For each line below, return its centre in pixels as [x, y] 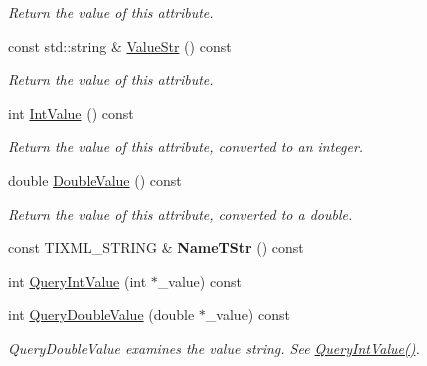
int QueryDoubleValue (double [101, 314]
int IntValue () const [71, 112]
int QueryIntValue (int [77, 280]
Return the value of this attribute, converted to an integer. [186, 146]
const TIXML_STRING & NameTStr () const [156, 247]
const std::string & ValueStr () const [120, 45]
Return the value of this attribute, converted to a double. [180, 213]
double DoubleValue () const [95, 179]
